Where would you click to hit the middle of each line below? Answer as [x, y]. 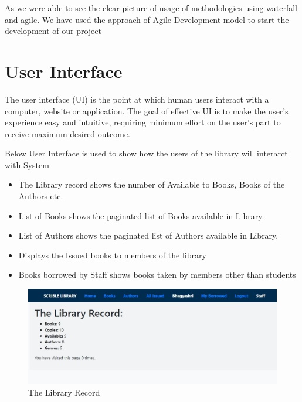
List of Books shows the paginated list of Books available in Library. [141, 215]
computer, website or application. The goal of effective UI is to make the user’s [147, 110]
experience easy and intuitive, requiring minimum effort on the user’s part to [143, 122]
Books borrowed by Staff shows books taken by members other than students [157, 275]
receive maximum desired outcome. [68, 133]
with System [27, 164]
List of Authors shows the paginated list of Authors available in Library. [148, 235]
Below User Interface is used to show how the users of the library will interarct [146, 153]
